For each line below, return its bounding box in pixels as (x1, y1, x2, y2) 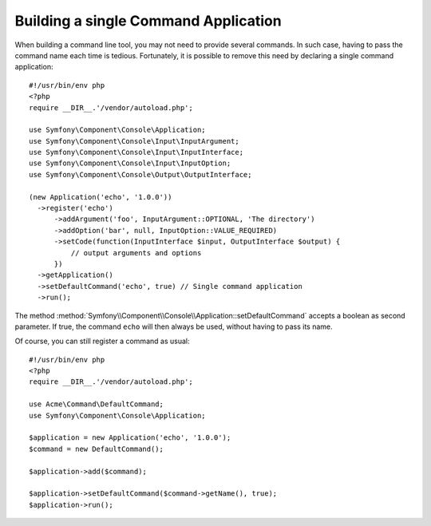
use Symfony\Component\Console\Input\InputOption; (29, 159, 231, 168)
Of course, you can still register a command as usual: (14, 336, 190, 346)
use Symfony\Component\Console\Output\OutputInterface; (29, 170, 252, 179)
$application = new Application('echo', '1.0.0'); (29, 433, 231, 442)
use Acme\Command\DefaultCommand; (29, 400, 164, 409)
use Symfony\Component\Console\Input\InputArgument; (29, 136, 239, 145)
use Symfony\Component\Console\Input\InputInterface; (29, 148, 243, 157)
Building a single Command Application (14, 12, 283, 30)
